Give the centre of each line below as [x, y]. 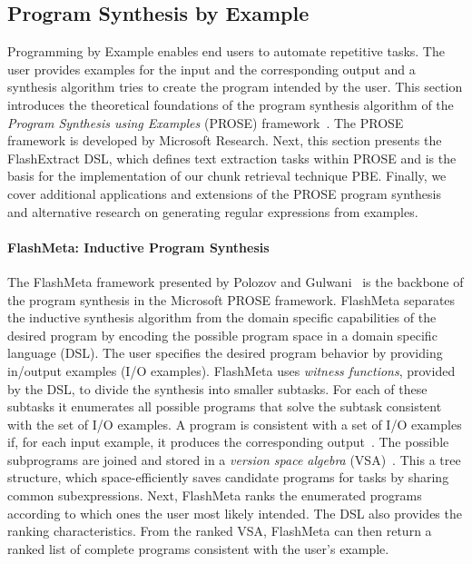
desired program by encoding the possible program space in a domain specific [222, 335]
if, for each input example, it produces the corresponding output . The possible [228, 442]
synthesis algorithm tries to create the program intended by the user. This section [235, 87]
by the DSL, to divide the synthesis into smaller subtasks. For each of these [217, 388]
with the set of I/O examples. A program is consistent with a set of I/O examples [235, 424]
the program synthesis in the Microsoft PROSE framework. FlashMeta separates [231, 299]
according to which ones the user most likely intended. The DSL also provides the [235, 513]
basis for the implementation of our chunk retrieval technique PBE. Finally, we [227, 176]
